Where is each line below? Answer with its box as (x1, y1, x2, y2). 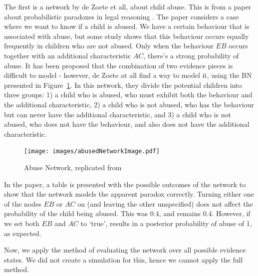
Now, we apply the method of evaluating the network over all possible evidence (4, 245, 246, 255)
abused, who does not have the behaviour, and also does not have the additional (4, 119, 250, 129)
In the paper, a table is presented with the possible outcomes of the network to (4, 179, 246, 189)
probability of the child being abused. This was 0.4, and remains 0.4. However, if (4, 208, 251, 219)
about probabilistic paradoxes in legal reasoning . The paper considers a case (4, 11, 239, 21)
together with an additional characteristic (4, 50, 131, 60)
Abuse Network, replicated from (24, 162, 122, 172)
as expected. (4, 228, 41, 238)
